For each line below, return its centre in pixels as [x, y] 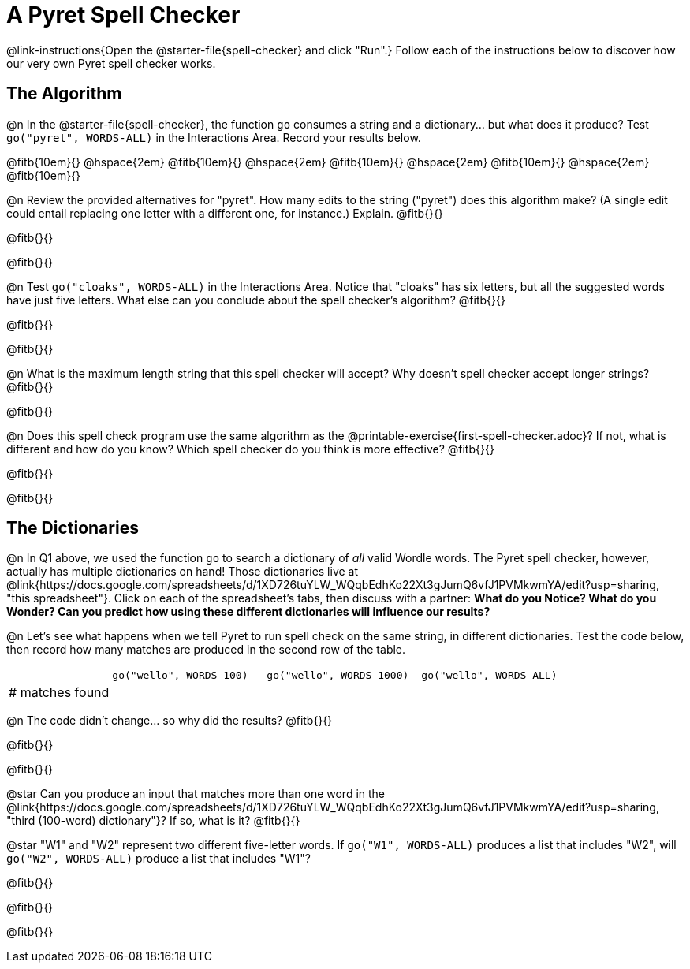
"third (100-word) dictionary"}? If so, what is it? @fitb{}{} [153, 821]
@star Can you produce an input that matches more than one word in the [196, 794]
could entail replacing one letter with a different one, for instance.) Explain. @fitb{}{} [225, 213]
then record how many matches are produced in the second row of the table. [206, 650]
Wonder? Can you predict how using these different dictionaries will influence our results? [248, 612]
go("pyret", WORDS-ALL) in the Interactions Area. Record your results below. [214, 137]
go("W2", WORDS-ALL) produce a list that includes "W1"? [159, 859]
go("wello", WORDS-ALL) [489, 676]
